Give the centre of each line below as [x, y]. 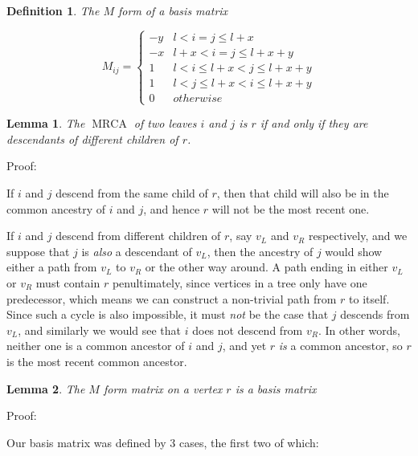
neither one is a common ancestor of [96, 346]
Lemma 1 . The [46, 123]
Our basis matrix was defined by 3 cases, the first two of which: [163, 442]
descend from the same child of [132, 193]
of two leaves [165, 123]
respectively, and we [358, 236]
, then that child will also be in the [303, 193]
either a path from [52, 267]
